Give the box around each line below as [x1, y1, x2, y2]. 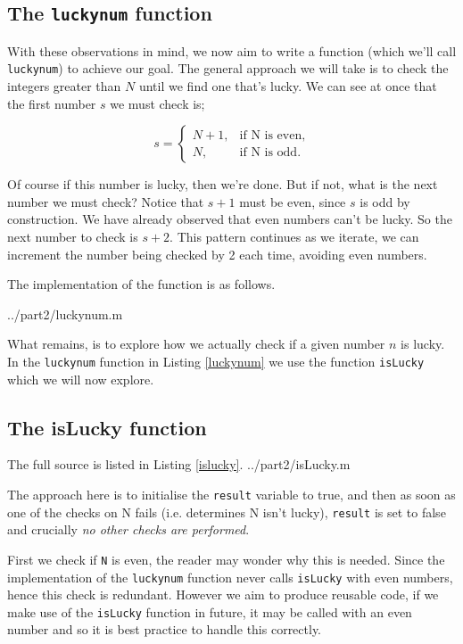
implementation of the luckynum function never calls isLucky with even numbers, [7, 567, 453, 586]
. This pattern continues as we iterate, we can [169, 227, 419, 245]
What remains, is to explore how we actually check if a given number [7, 334, 385, 353]
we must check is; [110, 94, 205, 112]
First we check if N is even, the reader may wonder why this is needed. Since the [7, 549, 445, 568]
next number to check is [7, 227, 138, 245]
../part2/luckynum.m [7, 304, 123, 323]
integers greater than [7, 77, 121, 95]
